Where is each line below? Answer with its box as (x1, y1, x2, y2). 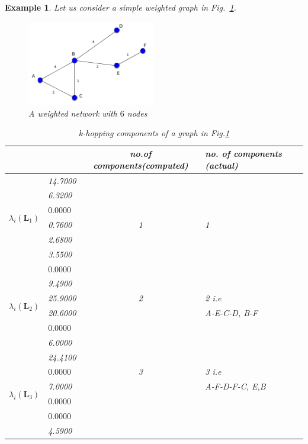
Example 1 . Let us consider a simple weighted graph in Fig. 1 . (5, 1, 236, 13)
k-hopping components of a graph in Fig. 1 (78, 127, 230, 139)
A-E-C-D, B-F (205, 307, 258, 319)
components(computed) (93, 159, 188, 171)
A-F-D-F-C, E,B (205, 380, 266, 392)
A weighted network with (28, 107, 117, 119)
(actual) (205, 159, 238, 171)
